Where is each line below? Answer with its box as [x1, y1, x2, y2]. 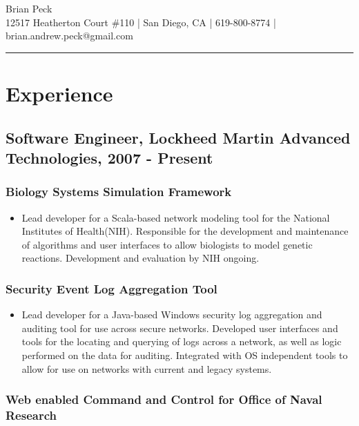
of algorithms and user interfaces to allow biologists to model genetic [21, 237, 313, 251]
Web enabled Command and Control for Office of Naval [6, 391, 322, 408]
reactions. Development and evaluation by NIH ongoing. [21, 251, 260, 265]
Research [6, 406, 57, 423]
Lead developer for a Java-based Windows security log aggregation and [21, 307, 322, 322]
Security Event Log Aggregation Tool [6, 280, 217, 297]
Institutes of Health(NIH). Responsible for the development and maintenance [21, 224, 349, 238]
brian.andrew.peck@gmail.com [6, 28, 133, 43]
